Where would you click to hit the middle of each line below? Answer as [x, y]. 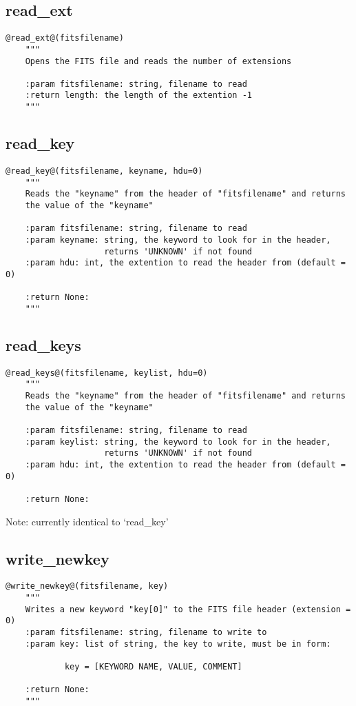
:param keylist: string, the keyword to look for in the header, [178, 442]
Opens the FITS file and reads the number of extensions [158, 61]
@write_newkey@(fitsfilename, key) [87, 586]
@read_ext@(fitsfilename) [65, 38]
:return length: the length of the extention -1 [138, 95]
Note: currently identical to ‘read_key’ [87, 521]
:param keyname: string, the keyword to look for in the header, [178, 240]
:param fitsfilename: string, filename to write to [146, 633]
